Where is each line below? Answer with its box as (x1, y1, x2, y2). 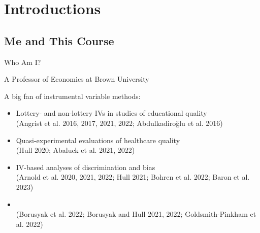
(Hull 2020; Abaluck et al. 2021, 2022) (16, 145, 135, 155)
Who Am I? (4, 56, 41, 67)
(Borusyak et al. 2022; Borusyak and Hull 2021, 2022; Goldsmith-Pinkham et (16, 209, 256, 219)
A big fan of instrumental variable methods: (4, 90, 141, 101)
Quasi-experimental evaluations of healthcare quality (16, 135, 180, 145)
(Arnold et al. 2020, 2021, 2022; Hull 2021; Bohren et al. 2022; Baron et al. (16, 172, 250, 182)
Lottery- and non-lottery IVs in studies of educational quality (16, 108, 207, 118)
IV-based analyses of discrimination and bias (16, 161, 155, 172)
